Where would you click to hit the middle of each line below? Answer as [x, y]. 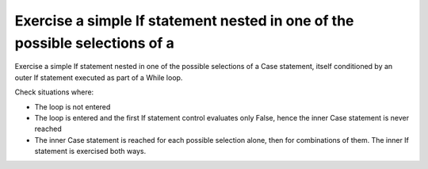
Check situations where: [54, 92]
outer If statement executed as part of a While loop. [99, 77]
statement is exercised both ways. [90, 152]
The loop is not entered [73, 106]
